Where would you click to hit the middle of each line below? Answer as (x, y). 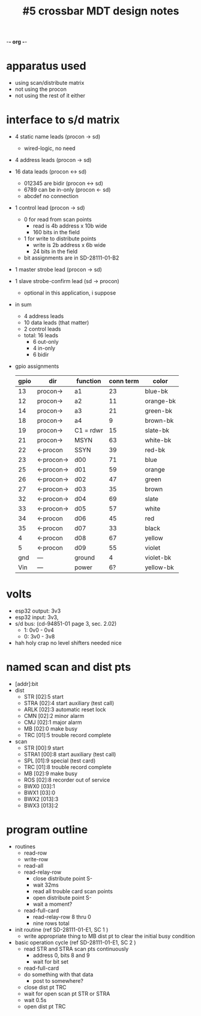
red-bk (155, 450)
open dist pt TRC (45, 1006)
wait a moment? (52, 904)
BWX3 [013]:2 (41, 805)
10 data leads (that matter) (56, 323)
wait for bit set (51, 961)
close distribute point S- (63, 878)
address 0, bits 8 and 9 (61, 955)
